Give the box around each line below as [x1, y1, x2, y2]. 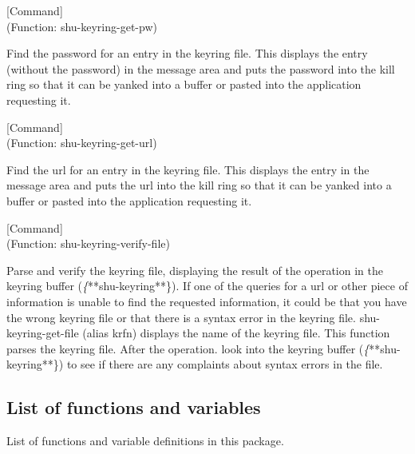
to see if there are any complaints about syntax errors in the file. [66, 356, 383, 372]
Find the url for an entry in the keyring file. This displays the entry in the [6, 161, 370, 177]
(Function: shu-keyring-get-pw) [6, 18, 157, 34]
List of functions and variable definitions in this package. [6, 432, 284, 449]
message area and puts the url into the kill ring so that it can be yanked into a [6, 177, 392, 193]
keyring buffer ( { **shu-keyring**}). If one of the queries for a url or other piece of [6, 277, 408, 294]
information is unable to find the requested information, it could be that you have [6, 293, 407, 309]
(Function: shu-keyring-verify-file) [6, 235, 170, 252]
